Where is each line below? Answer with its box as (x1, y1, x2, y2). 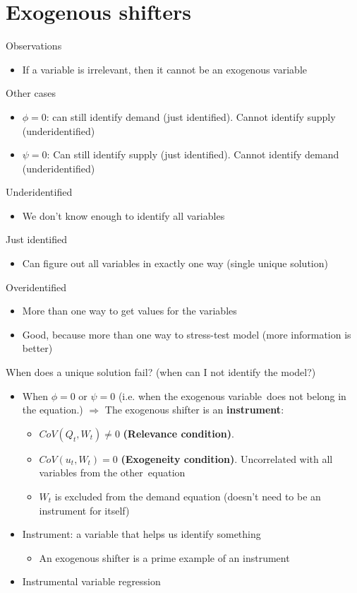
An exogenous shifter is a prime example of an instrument (39, 550, 290, 565)
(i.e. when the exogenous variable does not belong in (118, 388, 346, 403)
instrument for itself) (39, 503, 130, 517)
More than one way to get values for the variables (22, 303, 237, 318)
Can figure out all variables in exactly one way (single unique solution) (22, 256, 328, 271)
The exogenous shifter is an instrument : (104, 402, 284, 417)
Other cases (6, 86, 56, 100)
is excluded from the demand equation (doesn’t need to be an (54, 489, 321, 503)
